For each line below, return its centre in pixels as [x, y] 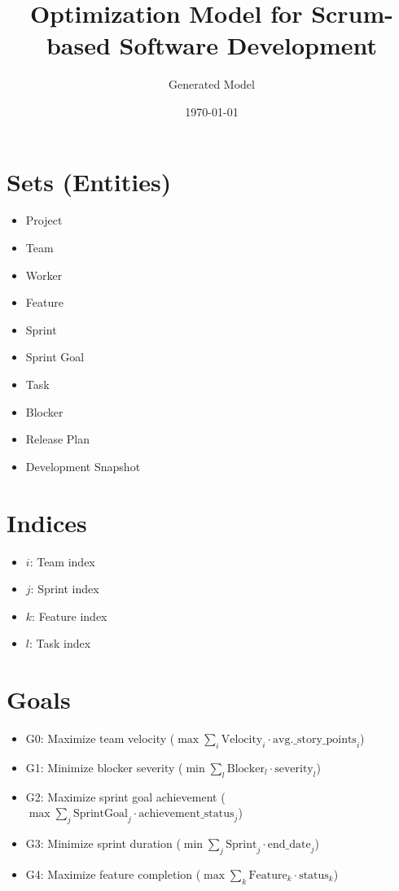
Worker [44, 275]
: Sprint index [65, 589]
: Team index [62, 561]
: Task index [60, 643]
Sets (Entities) [89, 181]
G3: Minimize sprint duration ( [103, 843]
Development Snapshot [83, 466]
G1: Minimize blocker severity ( [104, 767]
